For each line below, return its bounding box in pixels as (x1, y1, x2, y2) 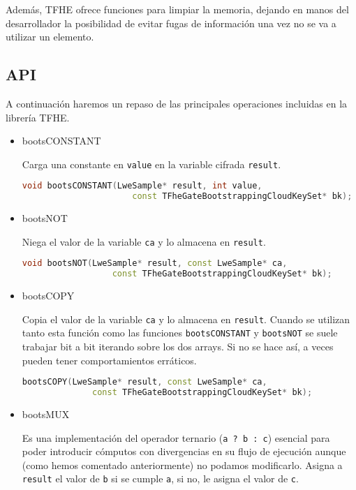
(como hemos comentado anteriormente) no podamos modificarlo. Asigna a (22, 457, 343, 472)
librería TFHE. (6, 110, 70, 124)
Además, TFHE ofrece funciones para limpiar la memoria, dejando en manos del (6, 2, 349, 16)
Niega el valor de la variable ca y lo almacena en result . (22, 234, 266, 248)
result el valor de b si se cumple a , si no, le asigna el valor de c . (22, 471, 299, 486)
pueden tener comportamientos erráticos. (22, 352, 197, 367)
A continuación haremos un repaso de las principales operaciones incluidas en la (6, 96, 348, 110)
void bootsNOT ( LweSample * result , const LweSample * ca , (22, 258, 288, 269)
